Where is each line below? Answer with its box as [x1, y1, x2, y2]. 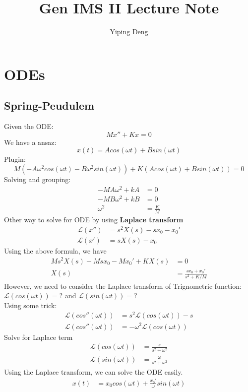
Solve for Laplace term [4, 331, 73, 342]
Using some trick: [4, 300, 57, 310]
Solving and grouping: [4, 174, 71, 184]
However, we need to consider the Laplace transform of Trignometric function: [4, 280, 242, 291]
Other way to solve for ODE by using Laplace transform [4, 214, 184, 225]
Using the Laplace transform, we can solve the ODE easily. [4, 366, 183, 377]
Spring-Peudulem [4, 98, 95, 113]
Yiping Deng [110, 26, 148, 37]
